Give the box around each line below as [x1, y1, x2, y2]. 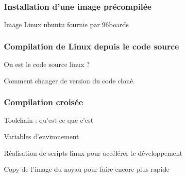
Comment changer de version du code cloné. [4, 75, 135, 85]
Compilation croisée [4, 96, 83, 108]
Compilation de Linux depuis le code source [4, 40, 179, 52]
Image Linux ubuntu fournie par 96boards [4, 19, 129, 30]
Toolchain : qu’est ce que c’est [4, 115, 94, 125]
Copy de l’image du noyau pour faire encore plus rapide [4, 164, 169, 174]
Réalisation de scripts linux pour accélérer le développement [4, 147, 183, 158]
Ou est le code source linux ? [4, 59, 90, 69]
